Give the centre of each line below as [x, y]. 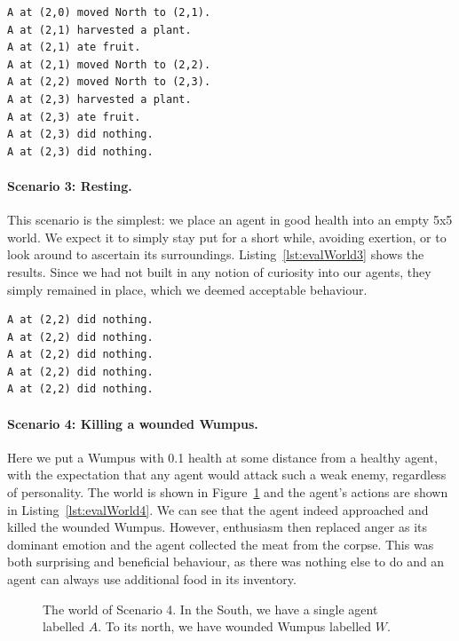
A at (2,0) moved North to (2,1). [109, 12]
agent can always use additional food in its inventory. [152, 579]
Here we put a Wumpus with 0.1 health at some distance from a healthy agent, [222, 457]
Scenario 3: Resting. [70, 185]
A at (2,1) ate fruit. [74, 47]
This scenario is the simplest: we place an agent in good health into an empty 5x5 [230, 220]
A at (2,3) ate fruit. [74, 117]
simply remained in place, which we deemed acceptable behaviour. [187, 289]
